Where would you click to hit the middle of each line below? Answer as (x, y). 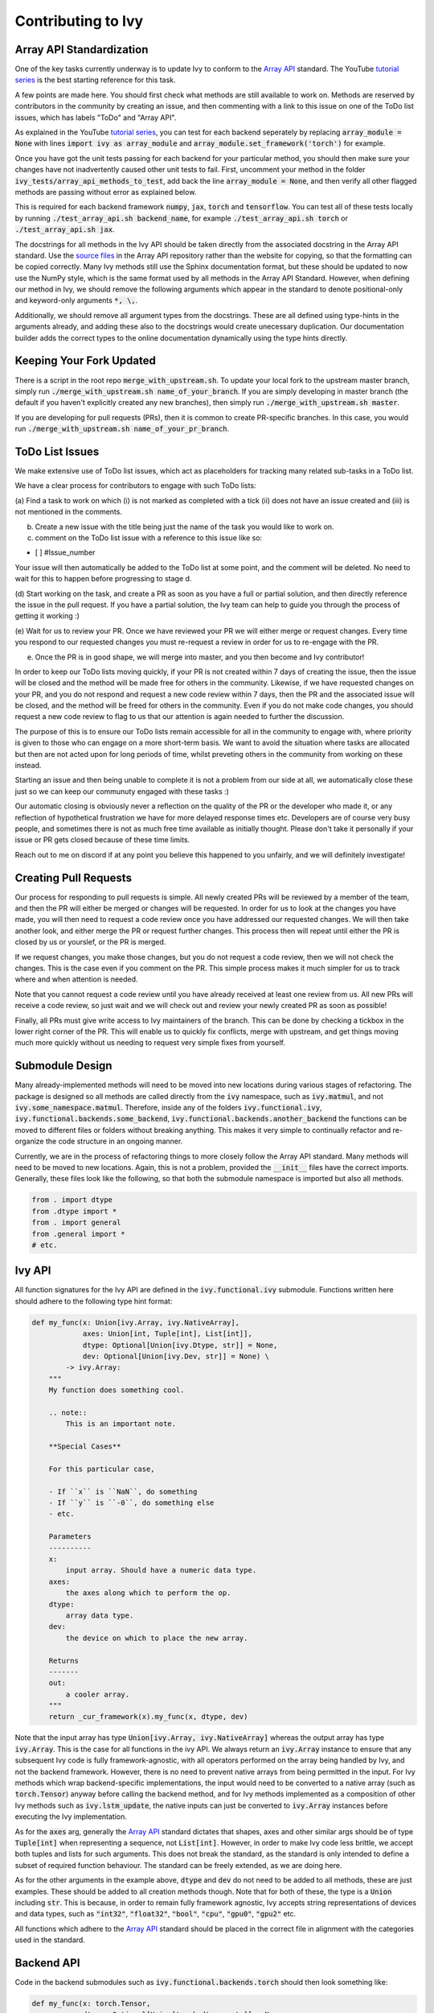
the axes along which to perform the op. (148, 1593)
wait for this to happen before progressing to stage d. (103, 579)
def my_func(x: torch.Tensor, (91, 2003)
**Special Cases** (85, 1447)
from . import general (76, 1223)
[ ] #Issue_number (65, 552)
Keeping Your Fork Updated (85, 361)
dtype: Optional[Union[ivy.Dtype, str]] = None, (180, 1345)
